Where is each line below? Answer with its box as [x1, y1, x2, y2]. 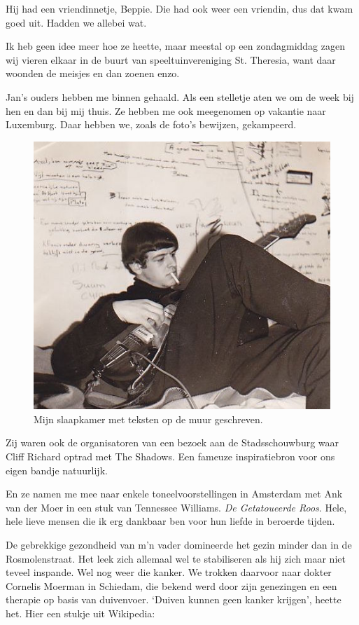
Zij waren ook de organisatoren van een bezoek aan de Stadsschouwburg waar [6, 435, 339, 450]
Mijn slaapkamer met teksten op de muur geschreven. [34, 411, 263, 426]
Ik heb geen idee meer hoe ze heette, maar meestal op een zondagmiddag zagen [6, 39, 346, 53]
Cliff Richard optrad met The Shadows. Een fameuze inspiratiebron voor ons [6, 448, 335, 463]
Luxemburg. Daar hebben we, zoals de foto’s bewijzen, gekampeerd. [6, 117, 297, 132]
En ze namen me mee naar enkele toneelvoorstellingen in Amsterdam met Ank [6, 486, 343, 501]
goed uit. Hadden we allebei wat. [6, 15, 147, 29]
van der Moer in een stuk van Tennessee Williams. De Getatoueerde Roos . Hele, [6, 500, 347, 514]
